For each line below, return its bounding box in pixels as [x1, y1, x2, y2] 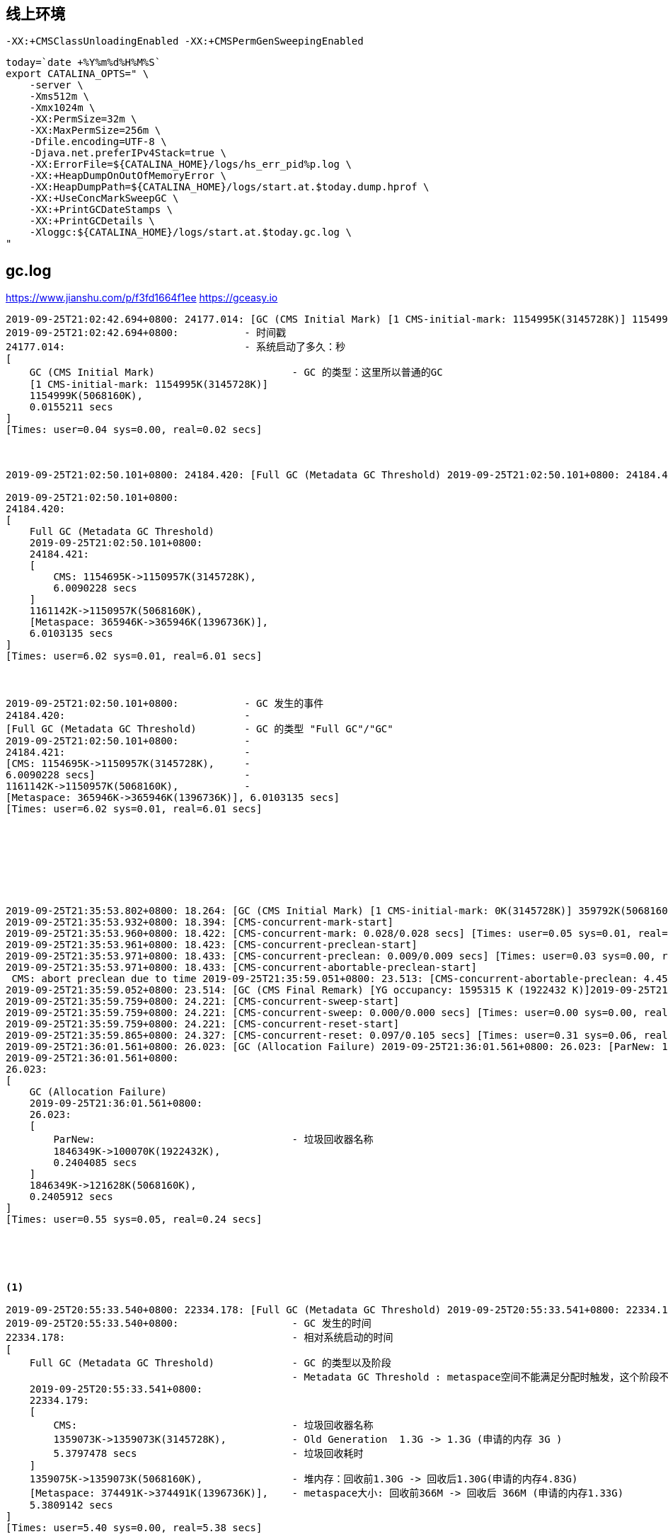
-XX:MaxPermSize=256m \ [29, 125, 161, 137]
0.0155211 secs [29, 401, 113, 413]
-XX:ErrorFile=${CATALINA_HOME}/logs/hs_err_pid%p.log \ [29, 158, 352, 171]
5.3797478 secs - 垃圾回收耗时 [53, 1448, 364, 1460]
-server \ [29, 79, 83, 91]
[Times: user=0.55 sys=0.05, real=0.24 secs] [6, 1214, 263, 1226]
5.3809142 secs [29, 1499, 113, 1511]
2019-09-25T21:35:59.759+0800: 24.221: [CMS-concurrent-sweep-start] [6, 996, 400, 1008]
